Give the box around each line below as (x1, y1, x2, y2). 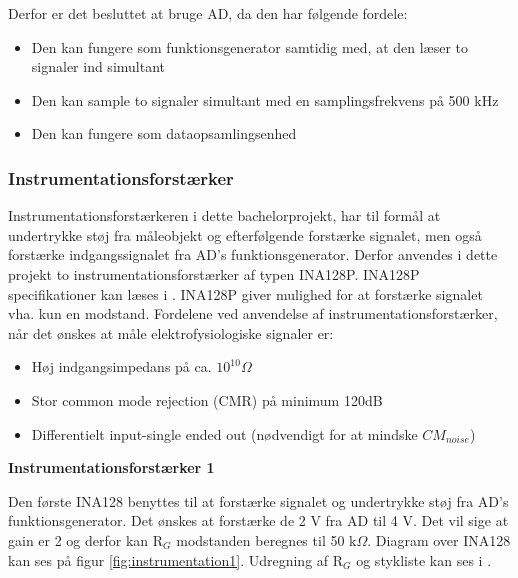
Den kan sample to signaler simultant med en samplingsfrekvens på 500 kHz (31, 89, 499, 110)
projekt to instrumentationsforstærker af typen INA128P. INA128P (8, 263, 420, 284)
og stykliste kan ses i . (356, 549, 492, 570)
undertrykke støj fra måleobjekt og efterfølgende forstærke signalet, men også (8, 224, 482, 245)
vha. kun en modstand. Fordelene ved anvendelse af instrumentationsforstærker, (8, 303, 498, 324)
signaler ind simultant (31, 56, 166, 77)
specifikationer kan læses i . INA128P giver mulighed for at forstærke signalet (8, 283, 483, 304)
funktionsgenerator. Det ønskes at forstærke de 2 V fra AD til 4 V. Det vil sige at (8, 510, 509, 531)
